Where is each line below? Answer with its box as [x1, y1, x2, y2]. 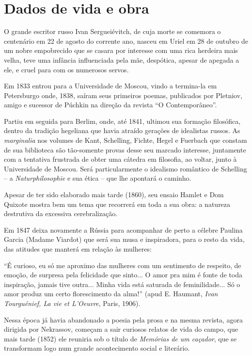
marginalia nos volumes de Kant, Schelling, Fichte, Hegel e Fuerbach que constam [4, 135, 247, 145]
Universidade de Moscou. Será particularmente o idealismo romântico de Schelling [4, 163, 247, 173]
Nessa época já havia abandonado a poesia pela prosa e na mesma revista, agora [4, 314, 243, 324]
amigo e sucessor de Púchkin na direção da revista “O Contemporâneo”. [4, 100, 217, 110]
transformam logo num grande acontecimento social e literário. [4, 343, 190, 353]
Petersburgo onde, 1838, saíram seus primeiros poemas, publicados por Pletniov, [4, 90, 242, 100]
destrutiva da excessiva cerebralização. [4, 208, 118, 219]
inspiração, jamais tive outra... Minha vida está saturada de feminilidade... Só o [4, 279, 240, 289]
